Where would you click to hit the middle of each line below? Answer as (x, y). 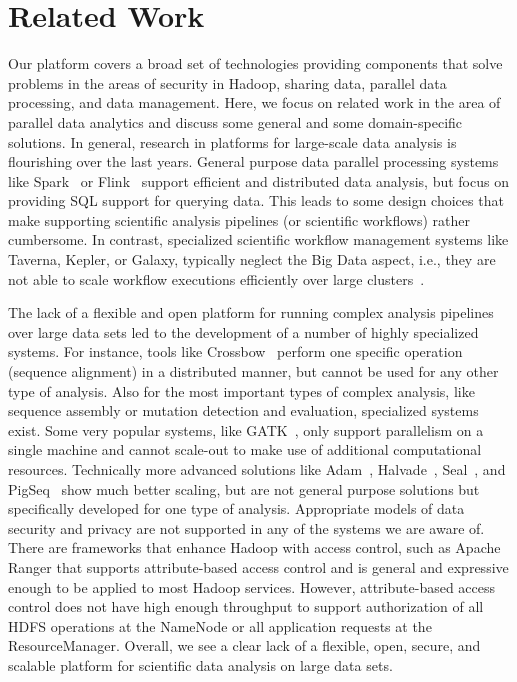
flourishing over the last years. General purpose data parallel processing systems (253, 161)
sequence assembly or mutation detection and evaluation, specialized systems (243, 410)
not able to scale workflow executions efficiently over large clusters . (216, 278)
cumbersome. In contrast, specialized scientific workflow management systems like (258, 239)
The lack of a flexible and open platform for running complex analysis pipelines (251, 312)
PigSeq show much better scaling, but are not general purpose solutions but (244, 488)
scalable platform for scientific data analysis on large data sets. (200, 664)
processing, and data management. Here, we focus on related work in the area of (254, 102)
